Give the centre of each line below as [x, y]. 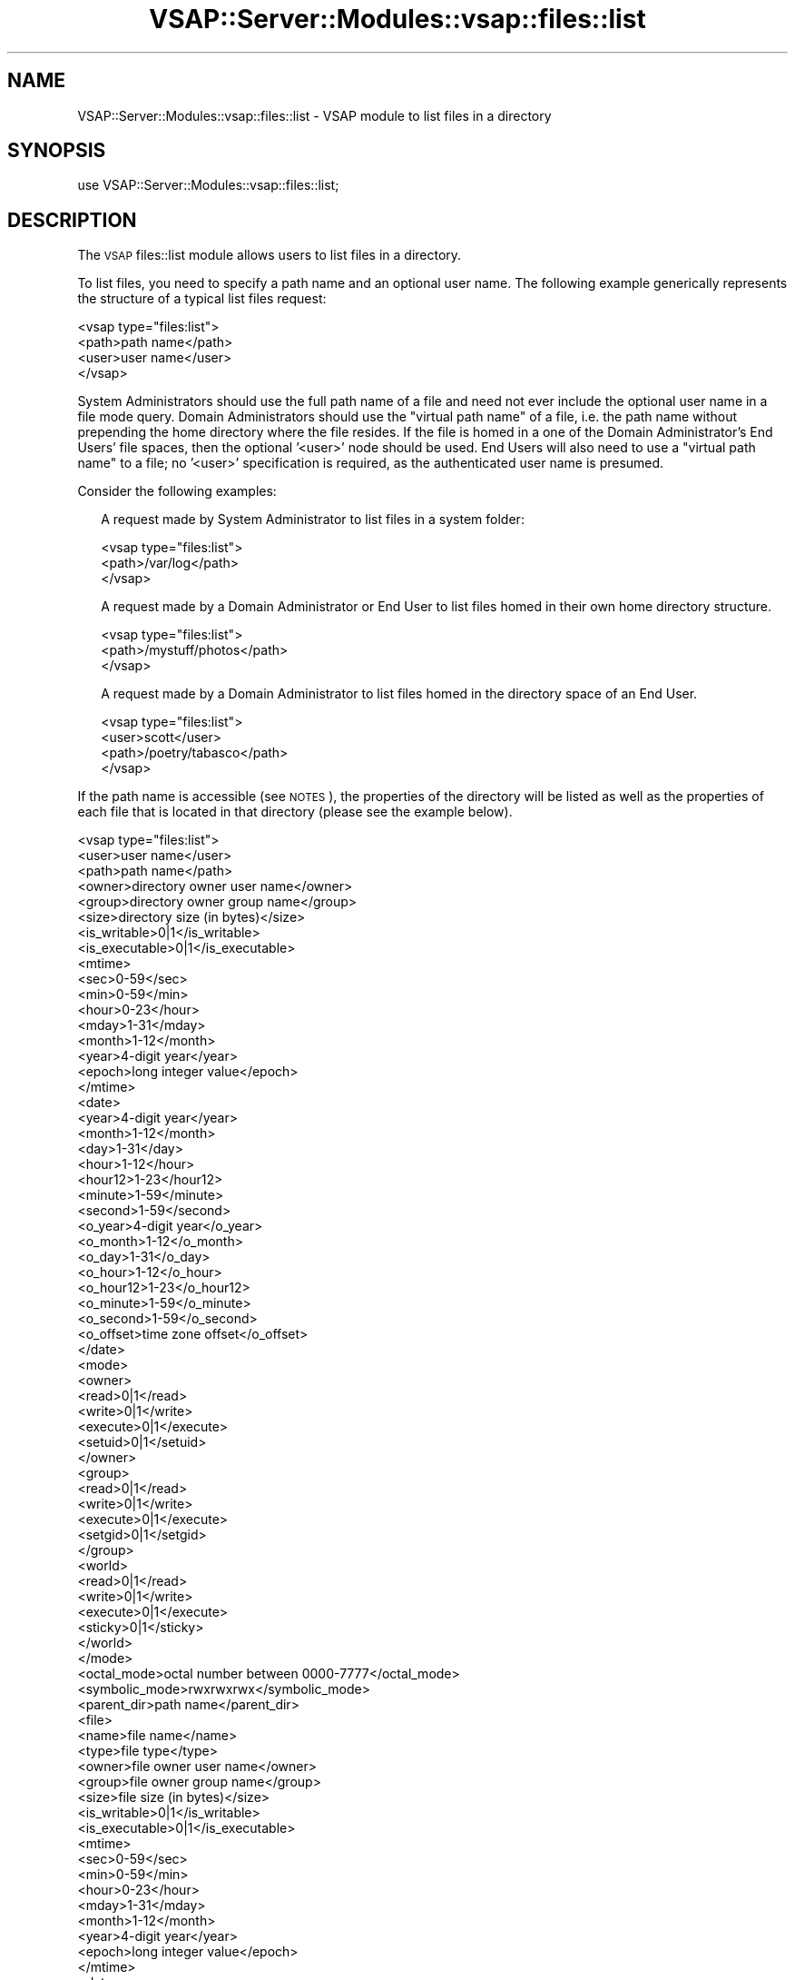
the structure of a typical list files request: [202, 299]
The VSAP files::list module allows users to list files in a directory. [270, 255]
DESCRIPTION [72, 220]
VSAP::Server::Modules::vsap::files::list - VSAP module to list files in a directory [314, 115]
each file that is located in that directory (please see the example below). [295, 812]
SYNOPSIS [57, 151]
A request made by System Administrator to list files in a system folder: [313, 520]
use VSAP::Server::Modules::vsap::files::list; [208, 185]
